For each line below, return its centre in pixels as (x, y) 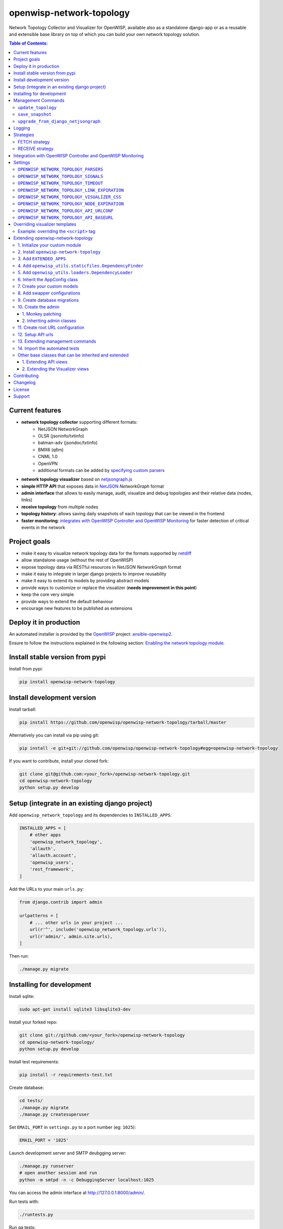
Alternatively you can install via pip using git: (54, 735)
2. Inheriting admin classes (49, 321)
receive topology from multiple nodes (60, 507)
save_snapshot (35, 115)
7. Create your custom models (48, 286)
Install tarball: (23, 709)
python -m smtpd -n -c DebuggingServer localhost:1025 (87, 1180)
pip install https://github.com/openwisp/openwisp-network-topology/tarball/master (123, 722)
